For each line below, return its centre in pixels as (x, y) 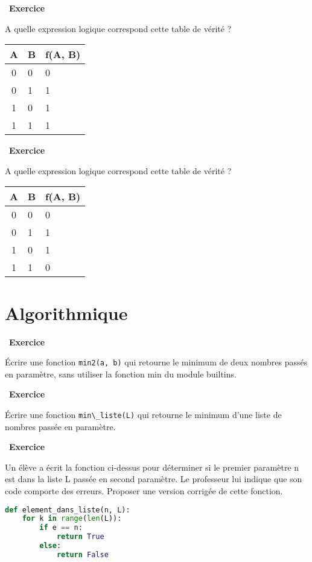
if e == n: (61, 528)
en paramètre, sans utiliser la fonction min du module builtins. (121, 374)
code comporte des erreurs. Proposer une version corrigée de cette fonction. (144, 490)
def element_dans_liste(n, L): (68, 510)
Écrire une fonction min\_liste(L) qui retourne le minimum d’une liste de (143, 414)
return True (80, 537)
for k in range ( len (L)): (72, 519)
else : (50, 546)
